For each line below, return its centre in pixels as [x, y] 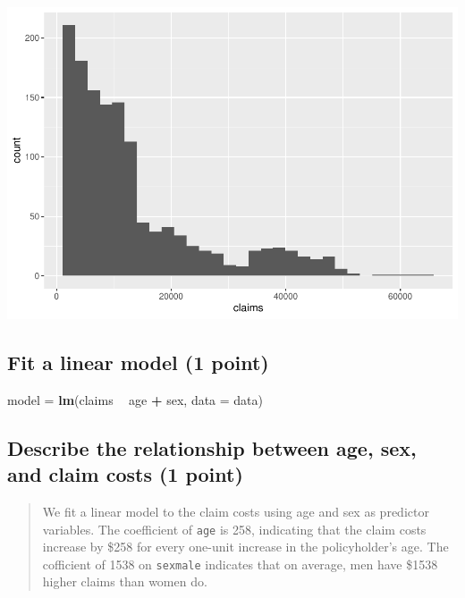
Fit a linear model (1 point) [138, 362]
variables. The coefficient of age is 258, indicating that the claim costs [234, 529]
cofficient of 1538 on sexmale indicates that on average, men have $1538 [240, 564]
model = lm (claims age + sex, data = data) [135, 399]
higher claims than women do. [125, 581]
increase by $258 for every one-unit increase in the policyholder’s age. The [245, 547]
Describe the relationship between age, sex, [212, 447]
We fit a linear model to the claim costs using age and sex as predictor [236, 511]
